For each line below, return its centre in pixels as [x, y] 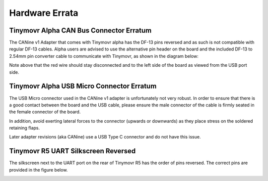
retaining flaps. [24, 128]
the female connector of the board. [45, 112]
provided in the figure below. [38, 170]
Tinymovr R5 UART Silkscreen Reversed [72, 151]
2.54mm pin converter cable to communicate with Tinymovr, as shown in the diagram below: [104, 56]
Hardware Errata [44, 13]
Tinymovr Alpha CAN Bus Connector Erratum [80, 30]
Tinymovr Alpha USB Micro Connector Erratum [83, 86]
